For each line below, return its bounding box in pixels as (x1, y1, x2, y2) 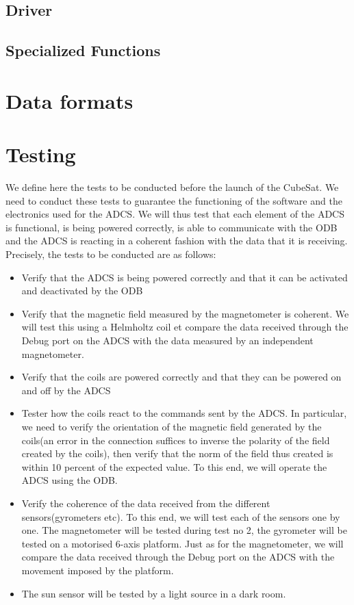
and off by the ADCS (21, 383, 111, 397)
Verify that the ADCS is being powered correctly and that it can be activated (21, 270, 348, 284)
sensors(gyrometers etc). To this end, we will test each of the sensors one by (21, 509, 340, 524)
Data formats (5, 86, 134, 114)
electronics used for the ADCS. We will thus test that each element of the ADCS (5, 207, 344, 221)
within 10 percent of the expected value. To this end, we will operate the (21, 459, 327, 474)
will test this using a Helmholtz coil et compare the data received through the (21, 320, 349, 334)
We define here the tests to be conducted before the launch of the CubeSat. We (5, 180, 339, 194)
